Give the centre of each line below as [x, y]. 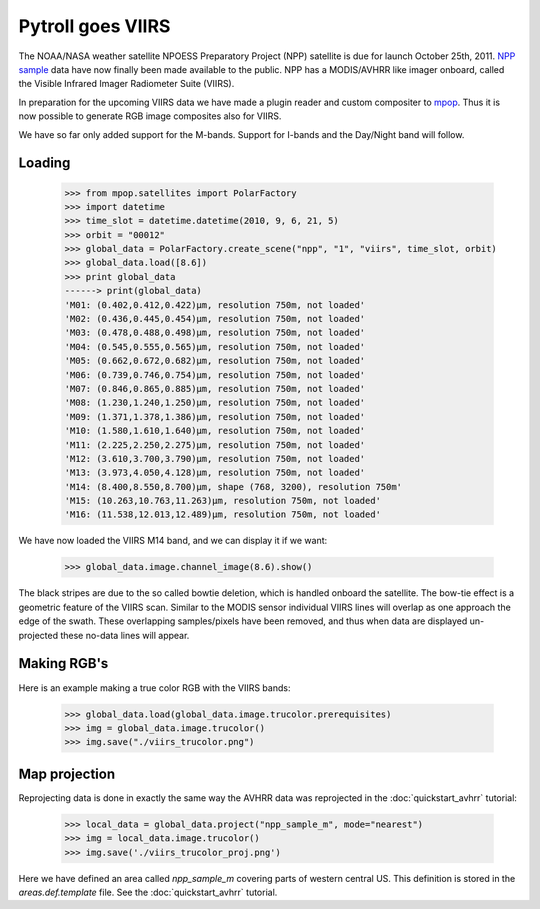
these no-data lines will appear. [125, 635]
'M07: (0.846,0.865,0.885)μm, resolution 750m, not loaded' [215, 388]
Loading [44, 163]
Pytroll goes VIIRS [94, 26]
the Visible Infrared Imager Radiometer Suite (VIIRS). [126, 84]
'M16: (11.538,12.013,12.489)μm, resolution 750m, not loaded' [223, 514]
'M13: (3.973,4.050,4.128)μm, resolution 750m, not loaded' [215, 473]
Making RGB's [63, 663]
